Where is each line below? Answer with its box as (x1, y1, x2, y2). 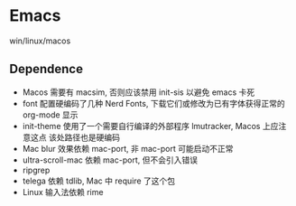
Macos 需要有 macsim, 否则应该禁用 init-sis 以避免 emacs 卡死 (22, 87, 255, 98)
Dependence (9, 61, 84, 77)
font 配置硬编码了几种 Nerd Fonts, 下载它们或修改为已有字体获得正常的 (22, 98, 286, 108)
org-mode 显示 (22, 109, 79, 120)
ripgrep (22, 164, 51, 175)
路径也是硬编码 (64, 132, 120, 143)
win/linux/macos (9, 35, 71, 46)
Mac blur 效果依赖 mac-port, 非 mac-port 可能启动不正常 (22, 143, 234, 154)
